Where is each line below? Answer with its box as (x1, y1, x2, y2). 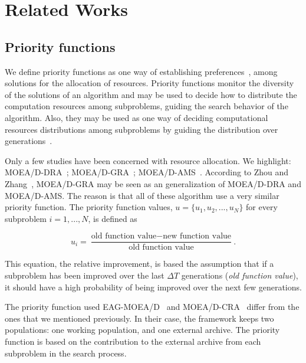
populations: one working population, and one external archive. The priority (5, 323, 280, 336)
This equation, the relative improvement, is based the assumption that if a (5, 257, 274, 270)
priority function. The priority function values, (5, 201, 173, 213)
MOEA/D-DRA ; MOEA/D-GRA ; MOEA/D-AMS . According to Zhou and (5, 166, 289, 178)
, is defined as (88, 212, 137, 224)
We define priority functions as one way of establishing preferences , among (5, 65, 278, 77)
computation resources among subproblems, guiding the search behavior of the (5, 100, 288, 112)
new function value (163, 232, 232, 241)
